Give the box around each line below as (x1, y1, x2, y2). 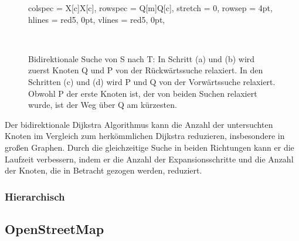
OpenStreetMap (5, 219, 104, 237)
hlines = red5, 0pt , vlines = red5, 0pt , (28, 13, 165, 25)
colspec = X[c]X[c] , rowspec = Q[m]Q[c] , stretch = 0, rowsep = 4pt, (28, 2, 273, 13)
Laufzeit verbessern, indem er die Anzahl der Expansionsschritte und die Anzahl (5, 152, 294, 165)
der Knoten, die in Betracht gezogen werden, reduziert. (5, 164, 202, 176)
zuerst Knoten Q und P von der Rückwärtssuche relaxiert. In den (28, 64, 263, 76)
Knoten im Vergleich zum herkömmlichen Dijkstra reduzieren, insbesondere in (5, 130, 285, 142)
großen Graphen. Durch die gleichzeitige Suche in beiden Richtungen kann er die (5, 141, 294, 153)
